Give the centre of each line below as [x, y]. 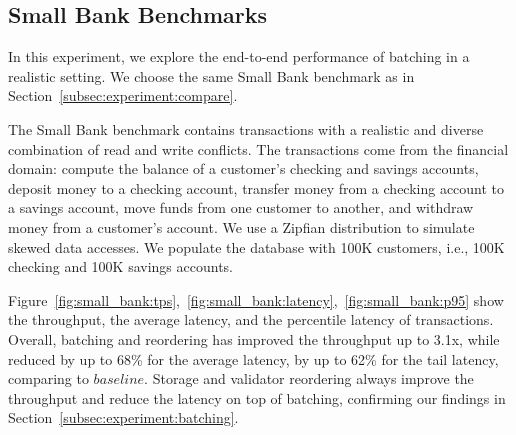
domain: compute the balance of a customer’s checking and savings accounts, [243, 168]
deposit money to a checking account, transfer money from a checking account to [256, 187]
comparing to [48, 378]
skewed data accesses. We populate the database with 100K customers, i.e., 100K [256, 246]
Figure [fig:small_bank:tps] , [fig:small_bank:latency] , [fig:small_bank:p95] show [256, 299]
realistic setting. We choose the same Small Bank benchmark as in [211, 75]
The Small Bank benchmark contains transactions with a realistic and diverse [246, 128]
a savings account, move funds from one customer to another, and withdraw [241, 207]
